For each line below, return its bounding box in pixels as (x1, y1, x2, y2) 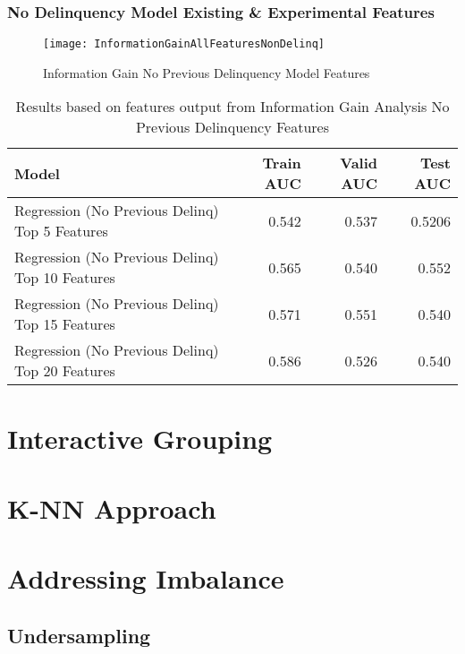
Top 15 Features (14, 314, 115, 335)
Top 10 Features (14, 267, 115, 288)
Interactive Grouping (7, 419, 273, 456)
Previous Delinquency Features (135, 116, 330, 138)
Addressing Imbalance (7, 560, 284, 597)
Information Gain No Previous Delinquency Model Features (43, 63, 370, 82)
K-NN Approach (7, 490, 216, 527)
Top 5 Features (14, 220, 108, 242)
